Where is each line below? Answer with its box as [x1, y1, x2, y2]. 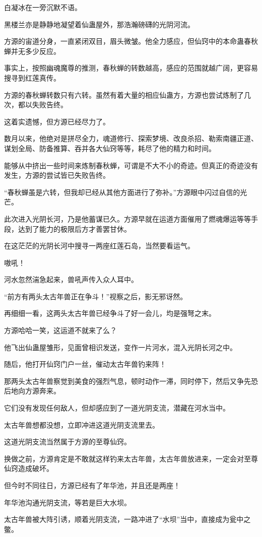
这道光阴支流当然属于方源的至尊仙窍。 [4, 436, 131, 447]
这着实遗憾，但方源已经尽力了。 [4, 116, 110, 126]
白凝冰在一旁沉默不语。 [4, 2, 82, 12]
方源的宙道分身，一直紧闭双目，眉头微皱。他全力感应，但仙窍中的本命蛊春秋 [4, 36, 258, 46]
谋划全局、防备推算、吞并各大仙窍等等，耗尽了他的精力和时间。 [4, 143, 216, 153]
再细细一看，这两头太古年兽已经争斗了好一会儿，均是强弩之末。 [4, 308, 216, 318]
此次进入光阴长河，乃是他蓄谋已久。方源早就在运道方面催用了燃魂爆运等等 [4, 213, 251, 224]
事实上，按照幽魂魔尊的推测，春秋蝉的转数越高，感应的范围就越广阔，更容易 [4, 62, 258, 73]
